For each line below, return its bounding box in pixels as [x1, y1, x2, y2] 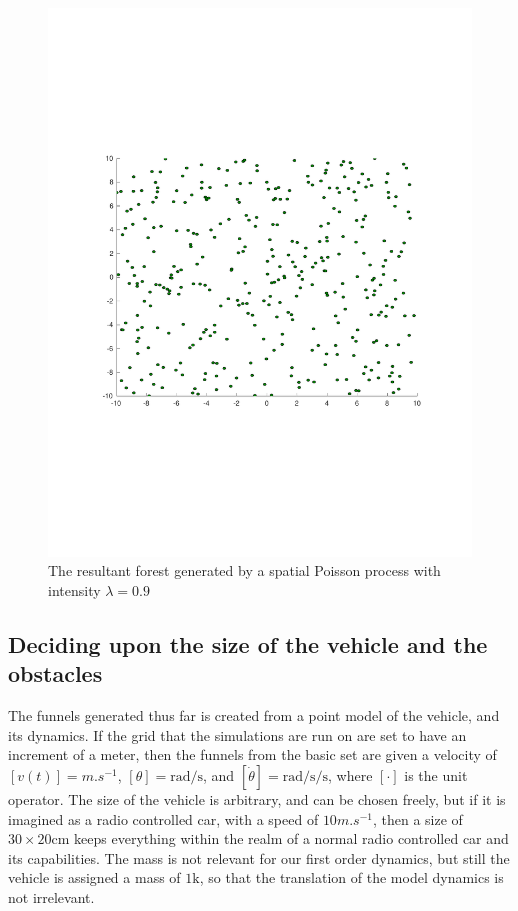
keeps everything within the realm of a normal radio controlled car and [74, 828, 509, 849]
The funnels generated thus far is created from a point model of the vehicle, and [8, 705, 500, 726]
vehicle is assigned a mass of [8, 867, 181, 888]
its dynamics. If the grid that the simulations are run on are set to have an [8, 724, 467, 745]
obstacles [8, 658, 103, 689]
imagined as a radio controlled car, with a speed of [8, 808, 319, 829]
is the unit [404, 765, 468, 786]
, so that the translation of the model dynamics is [199, 867, 504, 888]
